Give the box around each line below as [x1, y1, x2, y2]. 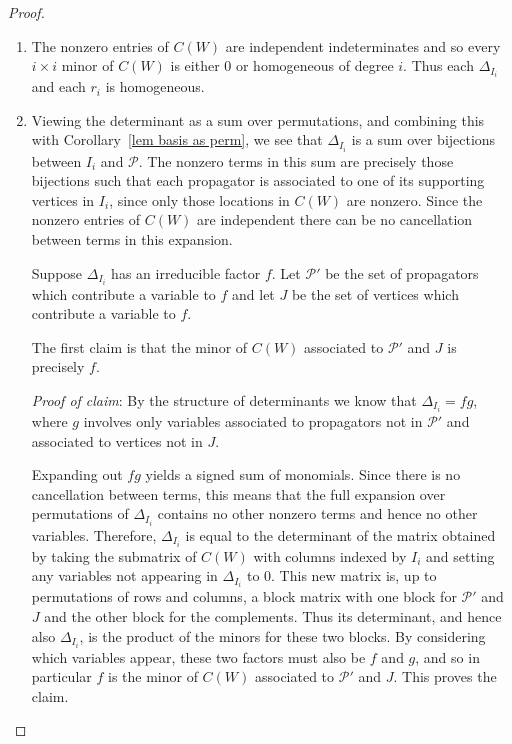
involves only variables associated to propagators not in [83, 411, 423, 432]
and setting [426, 545, 495, 566]
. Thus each [403, 55, 474, 76]
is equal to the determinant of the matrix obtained [185, 524, 496, 545]
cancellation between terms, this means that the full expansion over [31, 483, 446, 504]
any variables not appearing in [31, 565, 218, 586]
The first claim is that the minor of [31, 336, 248, 357]
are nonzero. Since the [346, 189, 483, 210]
